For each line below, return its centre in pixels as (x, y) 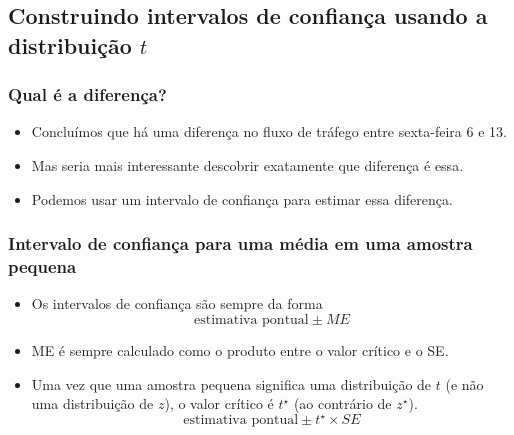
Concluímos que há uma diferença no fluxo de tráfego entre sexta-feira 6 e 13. (269, 131)
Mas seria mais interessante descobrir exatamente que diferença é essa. (247, 164)
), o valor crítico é (219, 403)
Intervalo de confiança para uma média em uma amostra (240, 243)
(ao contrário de (342, 403)
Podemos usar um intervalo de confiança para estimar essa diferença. (242, 198)
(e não (464, 383)
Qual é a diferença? (87, 94)
